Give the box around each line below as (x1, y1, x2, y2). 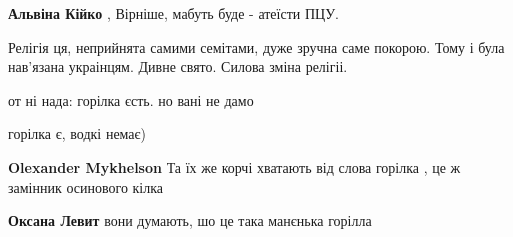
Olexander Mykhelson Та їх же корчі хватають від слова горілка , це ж (8, 156, 461, 177)
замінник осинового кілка (8, 176, 164, 197)
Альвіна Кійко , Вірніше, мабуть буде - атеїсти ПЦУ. (8, 3, 339, 23)
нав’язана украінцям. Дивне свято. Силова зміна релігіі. (8, 56, 348, 77)
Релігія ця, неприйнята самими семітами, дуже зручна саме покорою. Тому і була (8, 36, 505, 57)
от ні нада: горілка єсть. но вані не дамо (8, 89, 254, 110)
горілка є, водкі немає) (8, 123, 147, 144)
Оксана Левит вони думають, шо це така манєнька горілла (8, 210, 372, 231)
